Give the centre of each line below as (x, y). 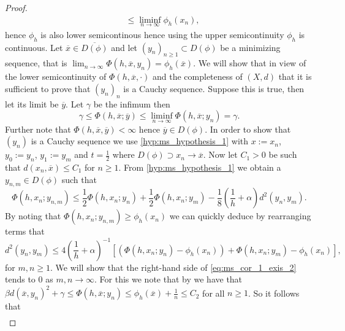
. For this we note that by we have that (169, 279)
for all (214, 293)
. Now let (220, 154)
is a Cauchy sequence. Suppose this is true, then (214, 89)
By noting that (33, 216)
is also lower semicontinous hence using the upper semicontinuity (162, 34)
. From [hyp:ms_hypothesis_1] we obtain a (200, 167)
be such (283, 154)
